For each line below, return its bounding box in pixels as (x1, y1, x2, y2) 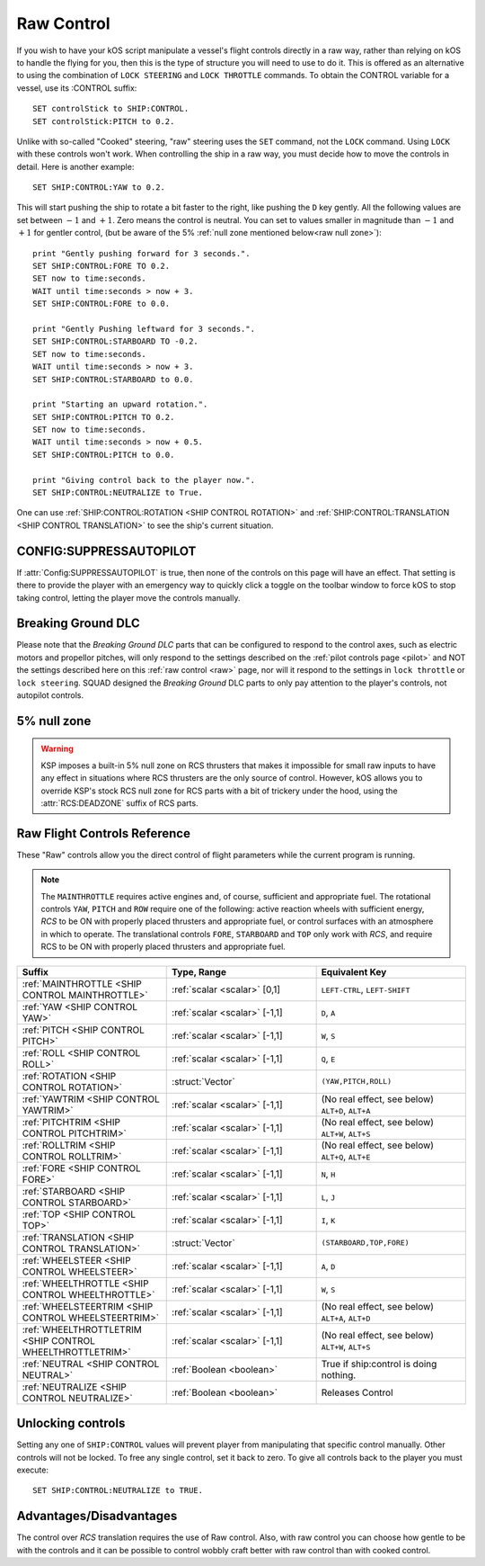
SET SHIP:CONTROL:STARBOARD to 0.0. (32, 374, 194, 384)
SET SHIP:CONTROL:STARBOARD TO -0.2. (32, 336, 199, 346)
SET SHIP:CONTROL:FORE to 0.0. (32, 299, 171, 309)
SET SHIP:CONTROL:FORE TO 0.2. (32, 261, 171, 272)
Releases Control (321, 1386, 394, 1399)
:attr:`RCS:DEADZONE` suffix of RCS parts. (40, 797, 198, 809)
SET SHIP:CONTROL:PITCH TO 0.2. (32, 412, 175, 422)
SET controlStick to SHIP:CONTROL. (32, 103, 190, 114)
